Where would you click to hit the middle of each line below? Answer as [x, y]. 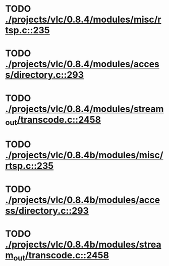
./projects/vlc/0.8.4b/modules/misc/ [84, 155]
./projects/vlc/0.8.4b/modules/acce [83, 200]
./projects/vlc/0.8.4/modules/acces [82, 64]
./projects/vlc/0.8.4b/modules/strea [83, 245]
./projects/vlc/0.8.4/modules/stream [84, 109]
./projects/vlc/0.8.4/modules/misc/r [83, 19]
